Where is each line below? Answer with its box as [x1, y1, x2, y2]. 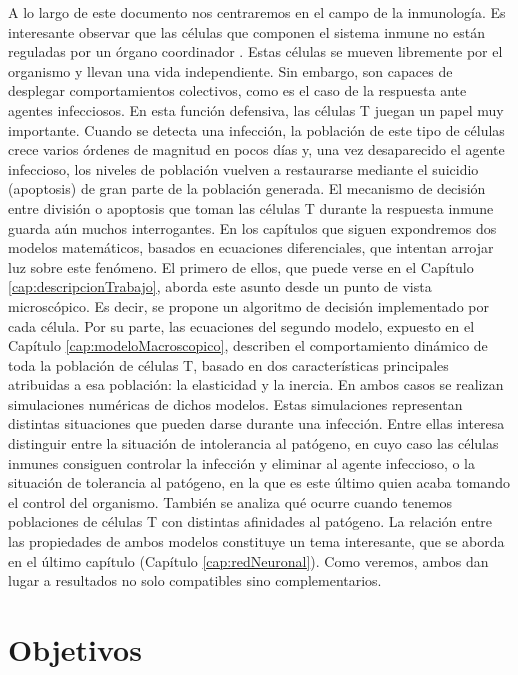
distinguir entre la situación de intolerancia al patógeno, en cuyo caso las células [8, 433, 499, 454]
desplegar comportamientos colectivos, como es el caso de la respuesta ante [8, 80, 467, 101]
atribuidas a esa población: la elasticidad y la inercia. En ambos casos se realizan [8, 374, 504, 395]
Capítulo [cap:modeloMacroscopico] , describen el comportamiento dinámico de [8, 335, 488, 356]
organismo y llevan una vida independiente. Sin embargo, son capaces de [8, 60, 453, 81]
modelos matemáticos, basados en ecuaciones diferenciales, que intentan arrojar [8, 237, 494, 258]
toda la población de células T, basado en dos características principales [8, 354, 449, 375]
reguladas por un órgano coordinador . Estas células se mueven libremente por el [8, 41, 503, 62]
